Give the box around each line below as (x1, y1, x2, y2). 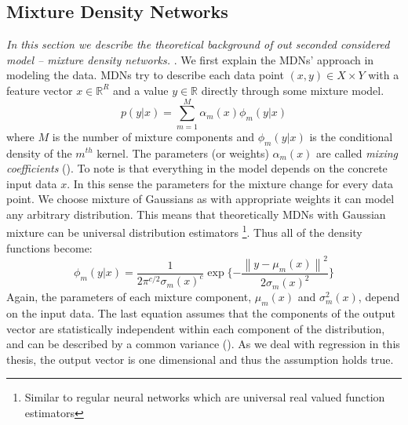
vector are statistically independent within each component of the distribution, (6, 320, 385, 336)
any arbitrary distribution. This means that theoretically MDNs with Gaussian (6, 205, 386, 222)
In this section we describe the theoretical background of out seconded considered (6, 36, 390, 53)
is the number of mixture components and (52, 128, 255, 144)
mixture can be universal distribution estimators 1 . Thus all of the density (6, 222, 362, 241)
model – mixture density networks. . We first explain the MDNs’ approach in (6, 51, 374, 67)
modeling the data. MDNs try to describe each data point (6, 67, 284, 83)
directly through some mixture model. (201, 82, 384, 98)
